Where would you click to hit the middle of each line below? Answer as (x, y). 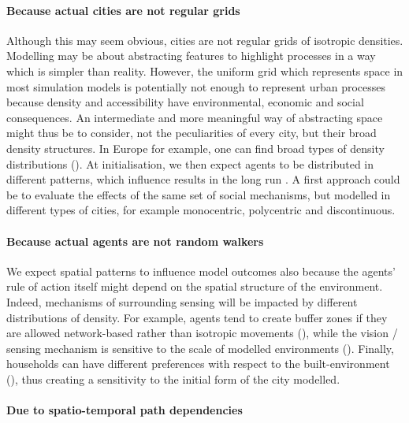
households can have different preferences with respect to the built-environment (198, 364)
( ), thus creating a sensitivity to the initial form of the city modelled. (173, 378)
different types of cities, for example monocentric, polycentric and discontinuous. (201, 210)
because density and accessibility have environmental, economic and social (185, 102)
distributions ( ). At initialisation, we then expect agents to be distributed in (190, 163)
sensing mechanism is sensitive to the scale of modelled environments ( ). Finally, (200, 348)
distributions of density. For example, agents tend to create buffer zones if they (197, 317)
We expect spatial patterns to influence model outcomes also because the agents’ (201, 271)
